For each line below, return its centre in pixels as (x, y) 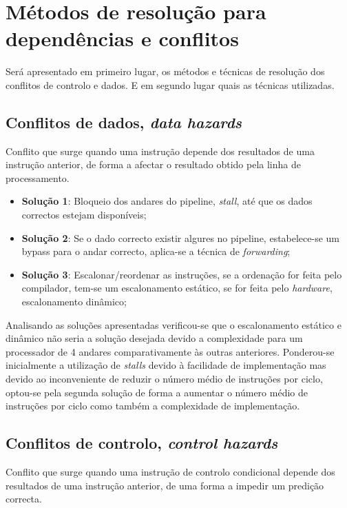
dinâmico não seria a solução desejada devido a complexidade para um (154, 338)
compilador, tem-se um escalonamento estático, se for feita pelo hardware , (177, 288)
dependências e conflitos (122, 38)
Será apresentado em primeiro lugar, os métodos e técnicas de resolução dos (165, 71)
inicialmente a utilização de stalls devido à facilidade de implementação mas (166, 365)
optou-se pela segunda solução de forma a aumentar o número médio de (157, 392)
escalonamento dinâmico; (74, 302)
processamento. (38, 177)
